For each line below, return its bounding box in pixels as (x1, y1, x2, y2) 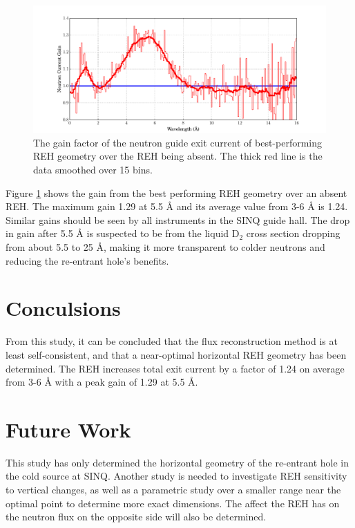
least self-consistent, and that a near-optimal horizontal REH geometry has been (6, 347, 347, 361)
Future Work (6, 415, 131, 443)
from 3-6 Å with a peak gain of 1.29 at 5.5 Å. (6, 375, 198, 389)
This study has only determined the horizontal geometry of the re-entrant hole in (6, 455, 349, 469)
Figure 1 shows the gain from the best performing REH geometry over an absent (6, 185, 347, 200)
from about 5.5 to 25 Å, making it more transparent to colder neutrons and (6, 240, 325, 254)
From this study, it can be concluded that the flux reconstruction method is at (6, 334, 338, 348)
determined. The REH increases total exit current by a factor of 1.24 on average (6, 361, 345, 375)
